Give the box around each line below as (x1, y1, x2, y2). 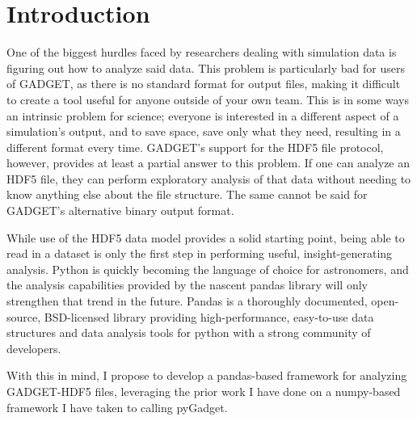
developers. (6, 339, 61, 356)
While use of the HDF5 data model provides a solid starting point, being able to (6, 229, 405, 246)
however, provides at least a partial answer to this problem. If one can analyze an (6, 154, 411, 171)
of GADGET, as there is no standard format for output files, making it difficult (6, 75, 401, 92)
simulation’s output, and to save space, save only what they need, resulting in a (6, 123, 401, 140)
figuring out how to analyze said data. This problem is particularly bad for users (6, 59, 405, 76)
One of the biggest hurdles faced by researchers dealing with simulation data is (6, 44, 397, 61)
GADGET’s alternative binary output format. (6, 202, 234, 219)
